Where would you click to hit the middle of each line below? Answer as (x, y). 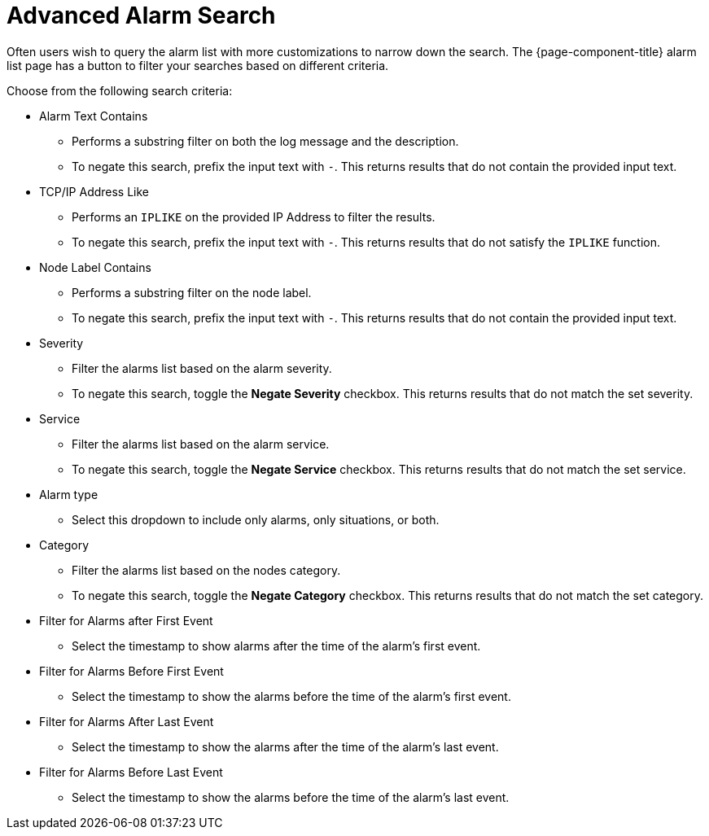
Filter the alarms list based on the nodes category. (206, 570)
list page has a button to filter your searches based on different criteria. (198, 65)
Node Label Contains (95, 267)
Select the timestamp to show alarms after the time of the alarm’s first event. (276, 646)
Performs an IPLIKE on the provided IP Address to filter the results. (254, 217)
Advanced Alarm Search (141, 15)
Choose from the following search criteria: (120, 90)
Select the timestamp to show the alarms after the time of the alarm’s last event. (285, 746)
